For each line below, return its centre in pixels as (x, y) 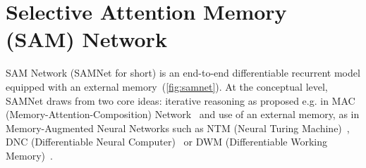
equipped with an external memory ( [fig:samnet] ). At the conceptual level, (167, 86)
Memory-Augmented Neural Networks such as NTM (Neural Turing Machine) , (178, 128)
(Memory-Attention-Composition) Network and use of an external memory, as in (183, 114)
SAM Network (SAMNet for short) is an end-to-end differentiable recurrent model (183, 73)
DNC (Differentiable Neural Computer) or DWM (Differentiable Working (167, 142)
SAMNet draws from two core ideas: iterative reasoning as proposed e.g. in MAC (181, 100)
